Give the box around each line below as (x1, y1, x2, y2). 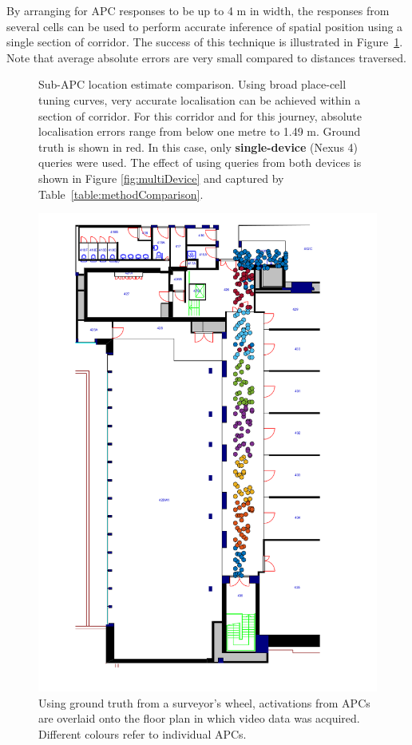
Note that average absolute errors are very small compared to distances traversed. (6, 49, 406, 65)
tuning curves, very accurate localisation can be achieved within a (38, 91, 361, 108)
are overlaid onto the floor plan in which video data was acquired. (38, 710, 360, 727)
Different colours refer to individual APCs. (38, 725, 247, 742)
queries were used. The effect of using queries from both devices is (38, 154, 362, 171)
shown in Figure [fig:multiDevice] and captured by (38, 169, 284, 186)
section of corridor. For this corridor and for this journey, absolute (38, 107, 362, 124)
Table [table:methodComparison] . (38, 185, 204, 202)
